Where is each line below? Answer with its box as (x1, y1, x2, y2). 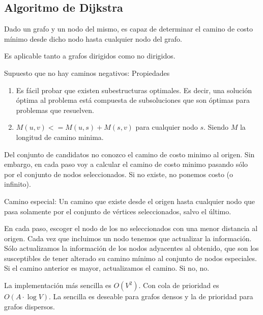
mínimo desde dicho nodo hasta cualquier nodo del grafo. (4, 33, 182, 44)
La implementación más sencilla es (4, 280, 111, 291)
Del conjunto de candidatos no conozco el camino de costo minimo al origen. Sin (4, 149, 255, 159)
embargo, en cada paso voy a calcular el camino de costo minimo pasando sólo (4, 159, 248, 169)
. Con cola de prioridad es (138, 280, 219, 291)
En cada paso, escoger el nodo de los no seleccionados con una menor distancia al (4, 223, 258, 234)
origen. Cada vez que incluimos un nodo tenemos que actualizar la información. (4, 233, 252, 243)
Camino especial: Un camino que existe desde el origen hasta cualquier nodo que (4, 195, 255, 206)
